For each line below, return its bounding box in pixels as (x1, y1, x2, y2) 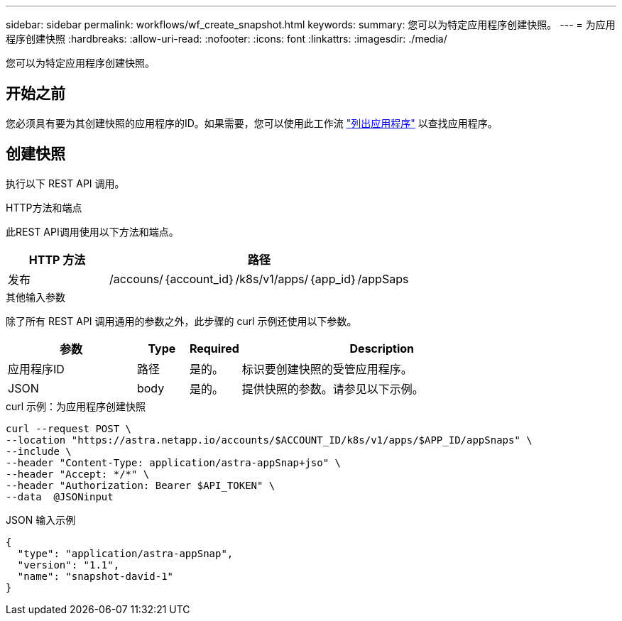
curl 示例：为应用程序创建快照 (6, 400, 146, 412)
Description (349, 341, 414, 356)
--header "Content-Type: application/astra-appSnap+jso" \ (6, 456, 342, 468)
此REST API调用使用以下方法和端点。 (6, 225, 179, 238)
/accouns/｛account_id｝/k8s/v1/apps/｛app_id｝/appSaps (109, 271, 409, 286)
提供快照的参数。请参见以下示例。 (241, 381, 424, 396)
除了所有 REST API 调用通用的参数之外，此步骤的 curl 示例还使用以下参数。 (6, 314, 357, 327)
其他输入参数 (6, 290, 65, 303)
